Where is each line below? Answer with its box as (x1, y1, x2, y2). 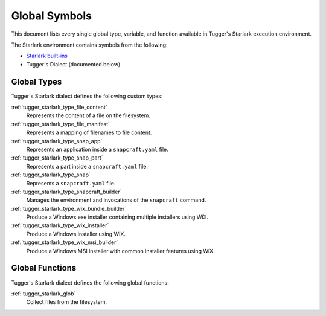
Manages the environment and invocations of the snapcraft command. (26, 196, 206, 204)
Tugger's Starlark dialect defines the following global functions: (11, 279, 169, 286)
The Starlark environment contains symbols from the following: (11, 41, 168, 48)
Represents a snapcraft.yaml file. (26, 179, 116, 187)
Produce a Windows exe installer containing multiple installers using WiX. (26, 213, 208, 221)
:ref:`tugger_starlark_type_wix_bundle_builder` (11, 205, 127, 212)
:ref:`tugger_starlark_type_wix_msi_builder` (11, 239, 118, 246)
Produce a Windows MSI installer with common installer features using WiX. (26, 247, 215, 254)
